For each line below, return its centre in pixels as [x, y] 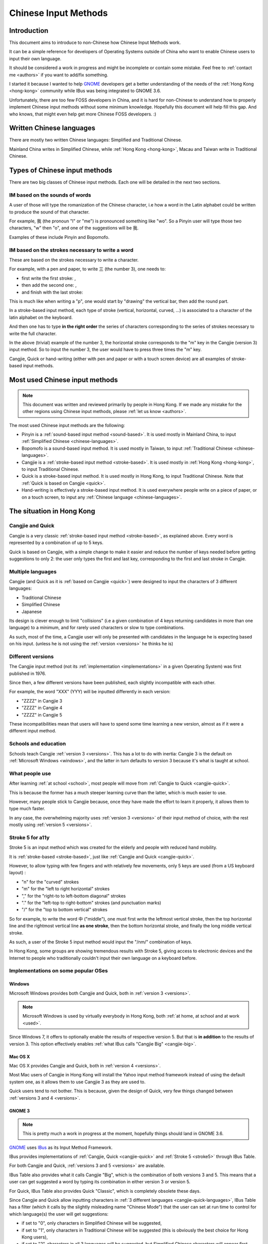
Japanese [32, 612]
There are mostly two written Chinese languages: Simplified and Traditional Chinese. [96, 140]
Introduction [29, 31]
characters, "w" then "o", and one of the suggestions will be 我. [74, 228]
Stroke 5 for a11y [29, 837]
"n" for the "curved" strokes [50, 882]
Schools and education [38, 744]
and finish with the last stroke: [52, 292]
